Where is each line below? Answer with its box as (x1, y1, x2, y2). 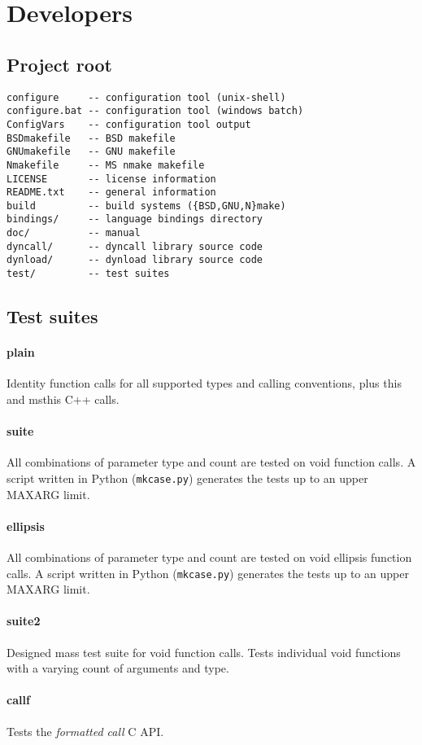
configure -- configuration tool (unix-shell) (7, 91, 286, 103)
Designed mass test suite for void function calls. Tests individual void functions (7, 643, 401, 660)
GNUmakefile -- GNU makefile (7, 146, 176, 158)
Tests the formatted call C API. (7, 722, 164, 739)
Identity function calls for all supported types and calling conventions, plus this (7, 375, 402, 392)
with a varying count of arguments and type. (7, 660, 229, 677)
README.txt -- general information (7, 186, 216, 199)
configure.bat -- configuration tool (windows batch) (7, 105, 304, 117)
